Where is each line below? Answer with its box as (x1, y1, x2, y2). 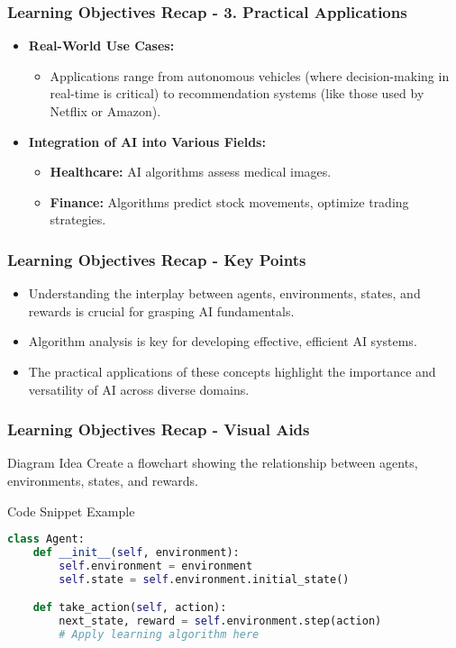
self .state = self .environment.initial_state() (59, 572, 350, 586)
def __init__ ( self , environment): (32, 546, 240, 560)
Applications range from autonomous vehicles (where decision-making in (50, 66, 450, 85)
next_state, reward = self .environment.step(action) (59, 615, 382, 628)
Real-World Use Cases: (28, 36, 175, 55)
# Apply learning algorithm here (59, 628, 260, 642)
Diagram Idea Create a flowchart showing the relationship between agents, (7, 453, 418, 472)
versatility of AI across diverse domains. (28, 379, 250, 398)
